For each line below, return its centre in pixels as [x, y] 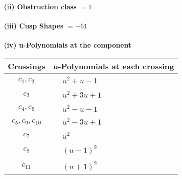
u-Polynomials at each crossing [114, 66]
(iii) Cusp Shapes [34, 26]
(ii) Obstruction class [40, 6]
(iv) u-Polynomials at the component [68, 45]
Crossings [27, 66]
